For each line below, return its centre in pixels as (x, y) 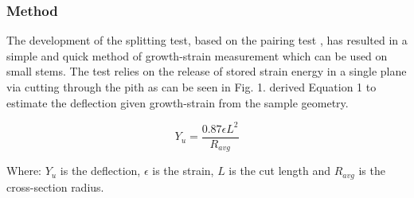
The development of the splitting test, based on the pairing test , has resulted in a (207, 40)
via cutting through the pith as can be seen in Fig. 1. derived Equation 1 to (191, 87)
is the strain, (183, 171)
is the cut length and (279, 171)
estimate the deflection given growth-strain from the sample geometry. (178, 102)
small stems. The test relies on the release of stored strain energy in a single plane (207, 71)
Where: (24, 171)
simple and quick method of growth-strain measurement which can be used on (197, 55)
